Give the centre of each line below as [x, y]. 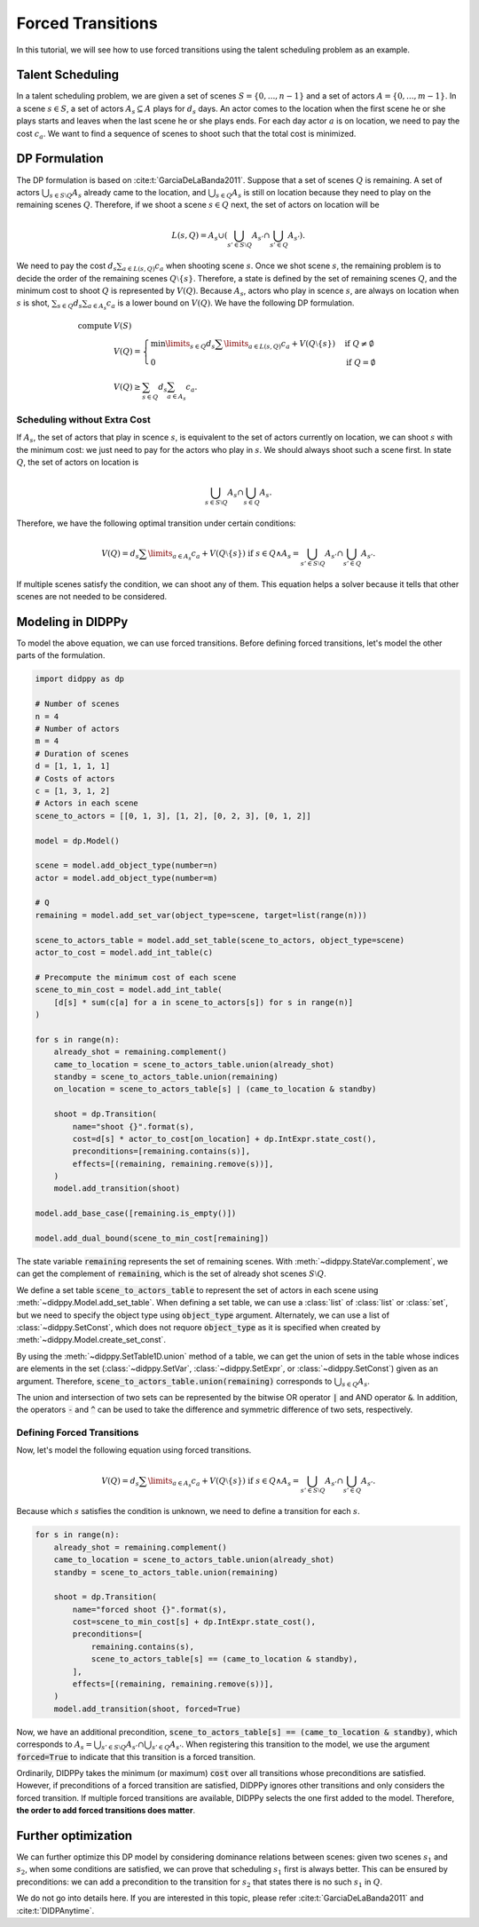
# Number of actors [77, 729]
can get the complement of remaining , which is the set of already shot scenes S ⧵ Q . [172, 1273]
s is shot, [33, 303]
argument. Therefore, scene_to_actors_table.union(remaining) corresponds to [174, 1381]
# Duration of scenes [82, 753]
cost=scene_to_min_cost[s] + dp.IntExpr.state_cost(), [194, 1622]
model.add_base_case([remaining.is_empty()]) [136, 1213]
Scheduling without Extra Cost [83, 419]
